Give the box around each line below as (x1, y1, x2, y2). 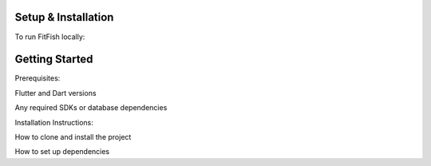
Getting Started (14, 53, 93, 66)
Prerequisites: (14, 73, 61, 83)
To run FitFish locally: (14, 32, 85, 41)
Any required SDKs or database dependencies (14, 103, 168, 113)
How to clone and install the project (14, 132, 132, 141)
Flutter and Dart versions (14, 88, 97, 97)
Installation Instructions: (14, 117, 93, 127)
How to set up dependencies (14, 147, 110, 156)
